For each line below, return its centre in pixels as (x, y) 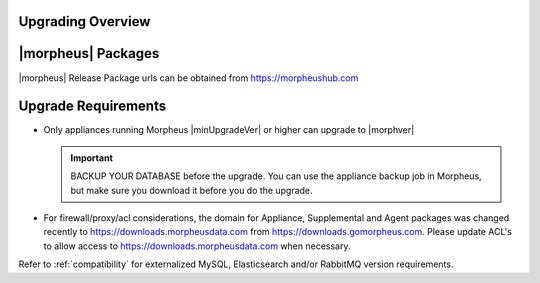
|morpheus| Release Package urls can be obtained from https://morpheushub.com (188, 77)
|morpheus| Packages (89, 53)
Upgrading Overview (84, 21)
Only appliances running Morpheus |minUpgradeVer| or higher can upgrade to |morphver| (229, 130)
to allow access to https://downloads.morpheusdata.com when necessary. (197, 246)
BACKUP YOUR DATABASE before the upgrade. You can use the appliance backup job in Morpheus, (276, 176)
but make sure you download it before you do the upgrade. (192, 190)
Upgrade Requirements (92, 106)
